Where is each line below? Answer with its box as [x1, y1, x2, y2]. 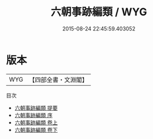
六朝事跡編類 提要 [14, 104, 58, 111]
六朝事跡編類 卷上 [14, 118, 58, 126]
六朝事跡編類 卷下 [14, 126, 58, 133]
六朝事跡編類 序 [14, 111, 53, 118]
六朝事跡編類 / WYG [51, 5, 147, 19]
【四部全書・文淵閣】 [29, 76, 88, 84]
